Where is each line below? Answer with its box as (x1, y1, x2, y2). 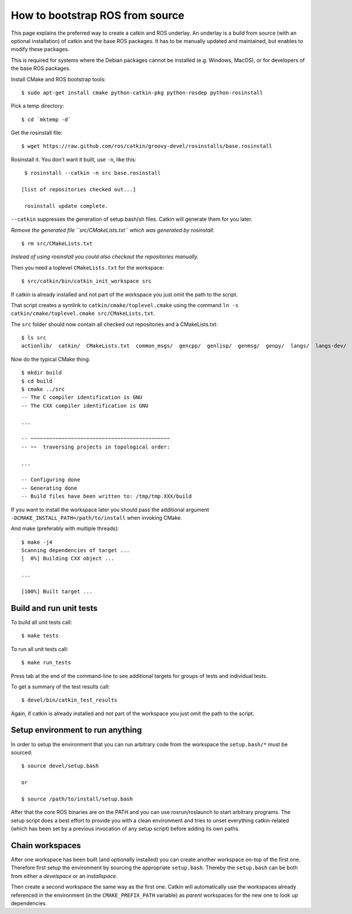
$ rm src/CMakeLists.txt (21, 240, 93, 247)
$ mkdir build (21, 370, 62, 376)
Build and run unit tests (11, 603, 98, 613)
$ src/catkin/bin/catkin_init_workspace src (21, 278, 152, 285)
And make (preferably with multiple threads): (11, 525, 119, 532)
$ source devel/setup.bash (21, 763, 99, 769)
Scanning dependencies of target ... (21, 547, 130, 554)
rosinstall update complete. (24, 202, 109, 209)
